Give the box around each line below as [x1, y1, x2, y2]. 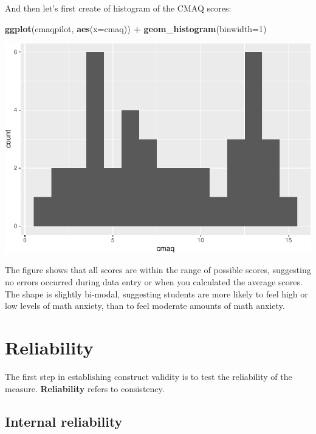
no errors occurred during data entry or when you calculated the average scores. [5, 276, 303, 288]
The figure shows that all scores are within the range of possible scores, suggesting [5, 263, 311, 276]
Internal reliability [5, 412, 123, 430]
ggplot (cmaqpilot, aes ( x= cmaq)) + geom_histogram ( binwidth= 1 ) [5, 22, 267, 35]
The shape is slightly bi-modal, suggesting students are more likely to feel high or [5, 287, 308, 300]
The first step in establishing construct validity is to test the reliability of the [5, 370, 292, 382]
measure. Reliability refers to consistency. [5, 382, 165, 395]
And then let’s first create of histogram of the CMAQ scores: [5, 2, 232, 14]
